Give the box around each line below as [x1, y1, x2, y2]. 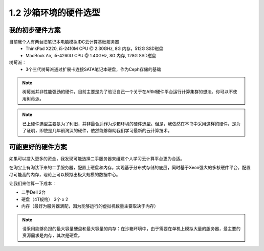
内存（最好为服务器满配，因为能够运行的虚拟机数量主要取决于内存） [21, 203, 158, 209]
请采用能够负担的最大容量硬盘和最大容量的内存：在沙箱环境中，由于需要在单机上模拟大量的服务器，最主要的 [22, 226, 241, 231]
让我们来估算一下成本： [9, 181, 56, 186]
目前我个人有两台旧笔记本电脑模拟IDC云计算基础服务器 [9, 39, 120, 45]
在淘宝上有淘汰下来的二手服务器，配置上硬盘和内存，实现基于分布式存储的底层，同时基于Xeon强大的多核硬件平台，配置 [9, 164, 251, 171]
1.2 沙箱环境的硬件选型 [9, 7, 100, 18]
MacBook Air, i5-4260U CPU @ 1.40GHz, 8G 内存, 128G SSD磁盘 [25, 52, 156, 58]
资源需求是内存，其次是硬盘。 [22, 232, 83, 238]
